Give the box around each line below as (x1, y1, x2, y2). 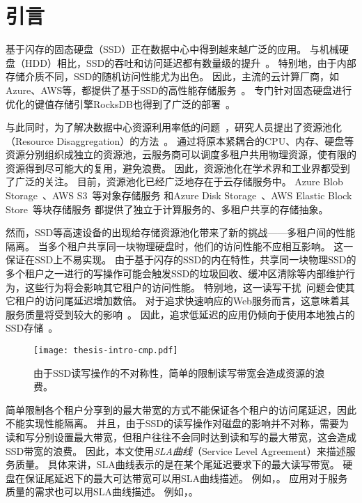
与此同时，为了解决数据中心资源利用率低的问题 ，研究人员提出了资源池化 (6, 120, 342, 134)
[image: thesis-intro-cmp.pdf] (33, 346, 178, 355)
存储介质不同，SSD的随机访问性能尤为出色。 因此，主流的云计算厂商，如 (6, 69, 339, 84)
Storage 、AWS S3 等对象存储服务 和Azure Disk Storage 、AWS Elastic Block (6, 188, 352, 203)
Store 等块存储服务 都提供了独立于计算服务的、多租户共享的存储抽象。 (6, 201, 329, 216)
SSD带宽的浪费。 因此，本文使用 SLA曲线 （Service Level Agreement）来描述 (6, 443, 346, 458)
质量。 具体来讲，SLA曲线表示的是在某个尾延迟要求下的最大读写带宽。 (15, 457, 340, 472)
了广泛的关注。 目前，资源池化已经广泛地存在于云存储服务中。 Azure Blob (6, 174, 343, 189)
